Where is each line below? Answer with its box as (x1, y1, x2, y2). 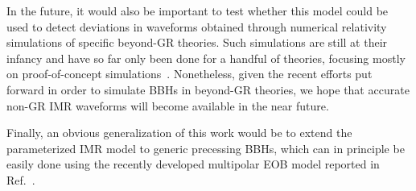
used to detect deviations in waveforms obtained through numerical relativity (6, 18, 387, 35)
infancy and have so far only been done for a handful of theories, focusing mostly (6, 49, 406, 66)
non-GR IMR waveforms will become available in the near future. (6, 97, 329, 114)
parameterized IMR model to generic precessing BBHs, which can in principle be (6, 139, 405, 156)
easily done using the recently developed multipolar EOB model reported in (6, 156, 380, 172)
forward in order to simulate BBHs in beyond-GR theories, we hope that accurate (6, 81, 410, 98)
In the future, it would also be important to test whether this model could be (6, 2, 389, 19)
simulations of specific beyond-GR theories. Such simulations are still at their (6, 34, 388, 51)
